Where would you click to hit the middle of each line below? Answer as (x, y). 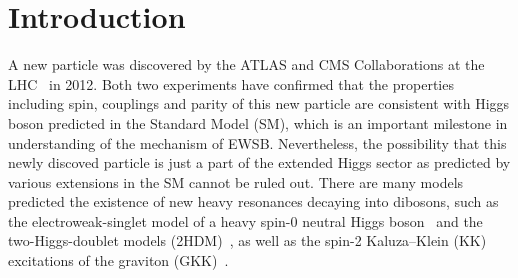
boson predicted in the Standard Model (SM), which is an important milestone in (258, 122)
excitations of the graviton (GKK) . (118, 260)
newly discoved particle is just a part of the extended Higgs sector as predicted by (259, 162)
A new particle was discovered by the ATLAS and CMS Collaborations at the (246, 64)
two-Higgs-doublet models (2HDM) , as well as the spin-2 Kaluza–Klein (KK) (247, 240)
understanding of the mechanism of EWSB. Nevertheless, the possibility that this (257, 142)
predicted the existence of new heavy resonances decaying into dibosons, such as (253, 201)
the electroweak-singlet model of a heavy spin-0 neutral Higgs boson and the (245, 220)
